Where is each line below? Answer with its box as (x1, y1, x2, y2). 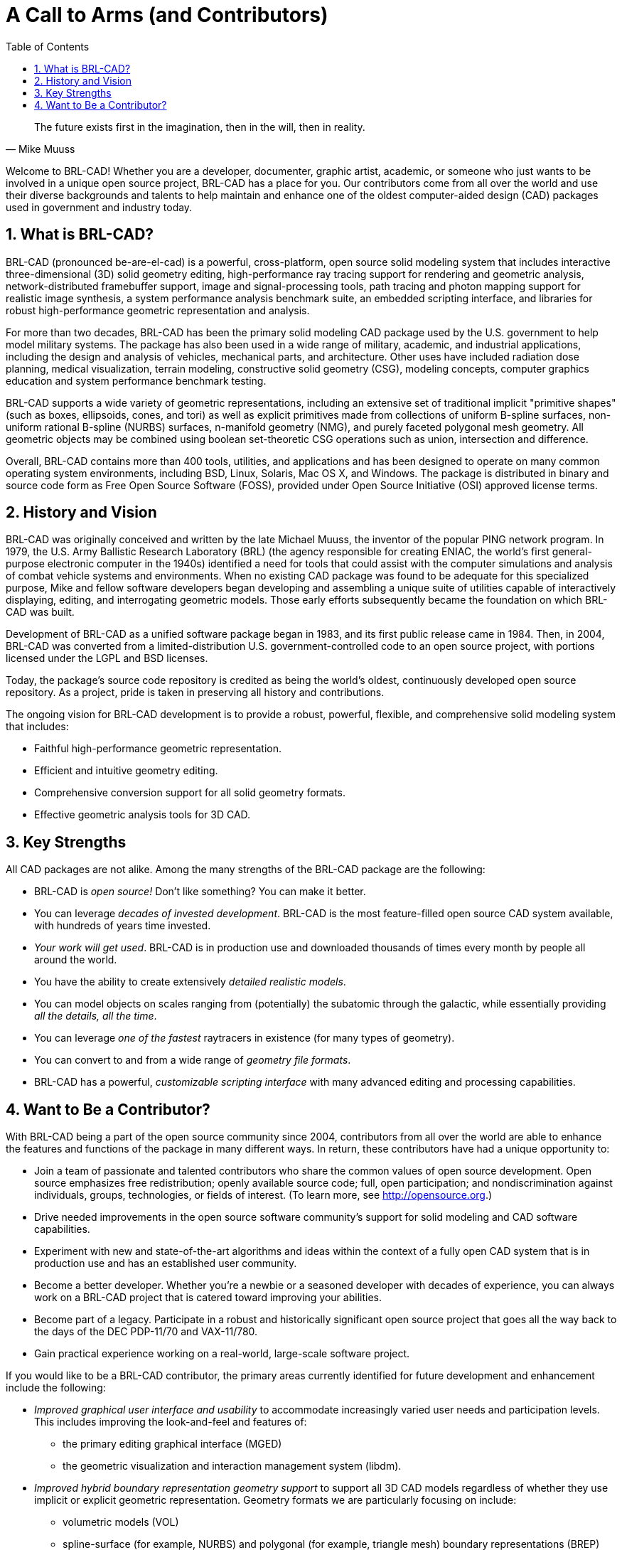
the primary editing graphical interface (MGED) (63, 1438, 282, 1450)
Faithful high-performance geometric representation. (34, 742, 282, 755)
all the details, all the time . (34, 1010, 157, 1022)
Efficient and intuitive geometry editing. (34, 764, 218, 777)
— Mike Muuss (6, 142, 75, 155)
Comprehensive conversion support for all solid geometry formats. (34, 786, 346, 799)
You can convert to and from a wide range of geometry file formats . (34, 1054, 351, 1067)
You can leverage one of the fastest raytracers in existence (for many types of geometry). (34, 1032, 455, 1044)
